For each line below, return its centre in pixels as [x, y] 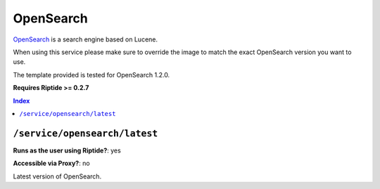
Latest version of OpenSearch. [57, 176]
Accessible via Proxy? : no [52, 163]
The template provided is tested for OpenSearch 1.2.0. [91, 74]
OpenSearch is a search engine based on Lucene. [85, 39]
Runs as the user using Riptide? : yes [67, 150]
